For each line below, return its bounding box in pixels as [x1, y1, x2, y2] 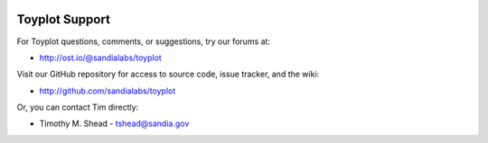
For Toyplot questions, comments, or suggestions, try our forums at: [16, 36, 271, 47]
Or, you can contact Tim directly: [16, 102, 139, 112]
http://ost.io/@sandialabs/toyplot [39, 52, 162, 63]
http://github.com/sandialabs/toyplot [39, 85, 176, 96]
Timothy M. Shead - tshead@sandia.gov [39, 118, 190, 130]
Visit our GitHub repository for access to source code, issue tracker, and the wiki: [16, 68, 320, 80]
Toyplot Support [16, 12, 110, 27]
